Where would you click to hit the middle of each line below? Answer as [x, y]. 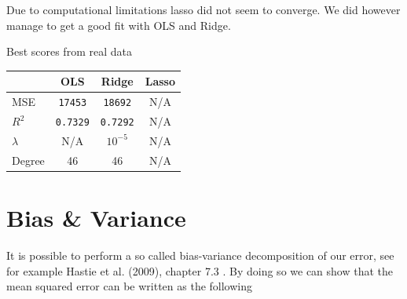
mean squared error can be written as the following [130, 286]
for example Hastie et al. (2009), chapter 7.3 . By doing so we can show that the [200, 270]
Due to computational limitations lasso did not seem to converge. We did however [203, 9]
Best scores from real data [69, 51]
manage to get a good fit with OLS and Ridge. [119, 25]
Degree [28, 160]
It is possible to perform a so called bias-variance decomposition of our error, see [200, 255]
